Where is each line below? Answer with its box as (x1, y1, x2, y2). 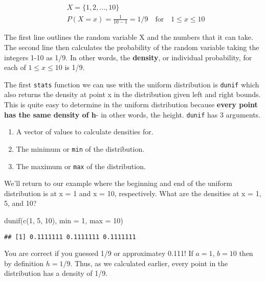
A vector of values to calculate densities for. (16, 126, 153, 137)
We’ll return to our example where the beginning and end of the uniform (4, 178, 232, 189)
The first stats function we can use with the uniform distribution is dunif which (4, 79, 259, 89)
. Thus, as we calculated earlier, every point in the (70, 257, 228, 268)
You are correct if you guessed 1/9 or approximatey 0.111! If (4, 248, 193, 258)
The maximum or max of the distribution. (16, 160, 146, 171)
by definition (4, 257, 44, 268)
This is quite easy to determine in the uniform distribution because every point (4, 99, 258, 110)
